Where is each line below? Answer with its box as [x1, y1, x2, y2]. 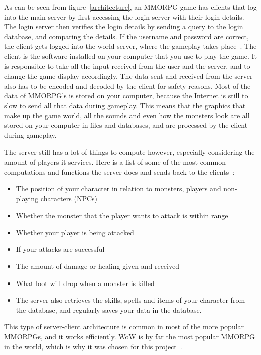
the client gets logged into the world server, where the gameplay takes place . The [4, 41, 257, 51]
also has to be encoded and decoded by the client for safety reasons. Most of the [4, 80, 251, 91]
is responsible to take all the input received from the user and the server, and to [4, 60, 250, 71]
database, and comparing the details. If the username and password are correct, [4, 31, 249, 41]
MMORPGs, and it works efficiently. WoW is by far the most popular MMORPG [4, 331, 255, 342]
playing [16, 193, 39, 203]
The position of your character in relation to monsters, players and [16, 183, 221, 194]
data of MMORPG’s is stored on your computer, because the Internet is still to [4, 90, 248, 101]
